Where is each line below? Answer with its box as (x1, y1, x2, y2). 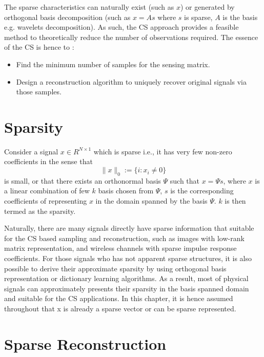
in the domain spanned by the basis (95, 195, 208, 206)
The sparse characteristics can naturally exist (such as (4, 2, 174, 12)
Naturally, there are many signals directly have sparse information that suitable (4, 223, 254, 233)
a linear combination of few (4, 185, 90, 196)
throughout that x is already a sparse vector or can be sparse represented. (4, 303, 236, 313)
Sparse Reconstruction (4, 333, 167, 354)
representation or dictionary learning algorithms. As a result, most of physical (4, 273, 249, 284)
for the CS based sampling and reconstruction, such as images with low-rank (4, 232, 245, 243)
